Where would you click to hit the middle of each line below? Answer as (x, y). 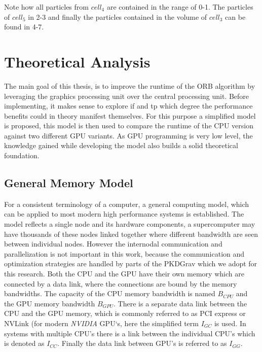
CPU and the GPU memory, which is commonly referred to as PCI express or (125, 313)
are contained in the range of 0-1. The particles (180, 7)
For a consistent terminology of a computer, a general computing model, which (127, 204)
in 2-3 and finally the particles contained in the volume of (118, 16)
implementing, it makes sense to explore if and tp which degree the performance (128, 106)
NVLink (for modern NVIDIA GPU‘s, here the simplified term (101, 323)
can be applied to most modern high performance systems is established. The (124, 214)
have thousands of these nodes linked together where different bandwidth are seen (131, 234)
